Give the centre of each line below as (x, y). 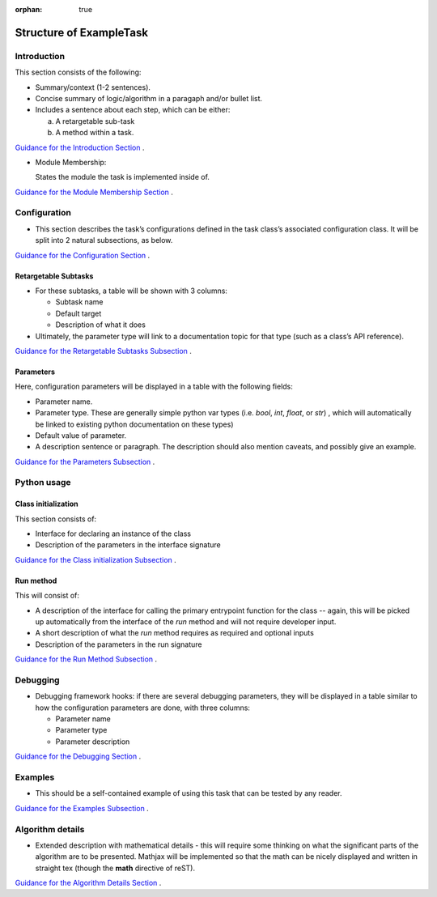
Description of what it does (100, 325)
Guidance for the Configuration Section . (83, 255)
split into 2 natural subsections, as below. (104, 240)
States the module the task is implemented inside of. (123, 177)
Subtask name (79, 302)
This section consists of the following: (78, 72)
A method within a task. (95, 133)
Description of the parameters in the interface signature (128, 545)
